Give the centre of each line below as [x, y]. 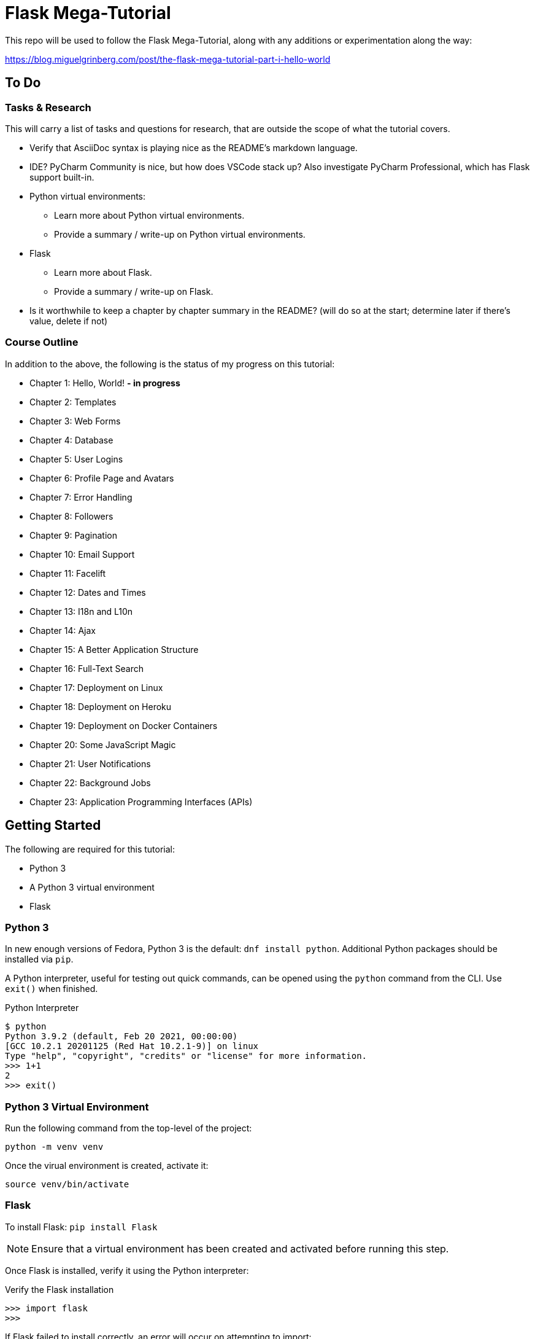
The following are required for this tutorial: [90, 849]
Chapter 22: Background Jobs [90, 783]
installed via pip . [39, 959]
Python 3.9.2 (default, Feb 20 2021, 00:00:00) [121, 1036]
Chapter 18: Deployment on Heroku [101, 706]
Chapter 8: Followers [71, 516]
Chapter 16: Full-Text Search [87, 668]
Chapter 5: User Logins [76, 459]
